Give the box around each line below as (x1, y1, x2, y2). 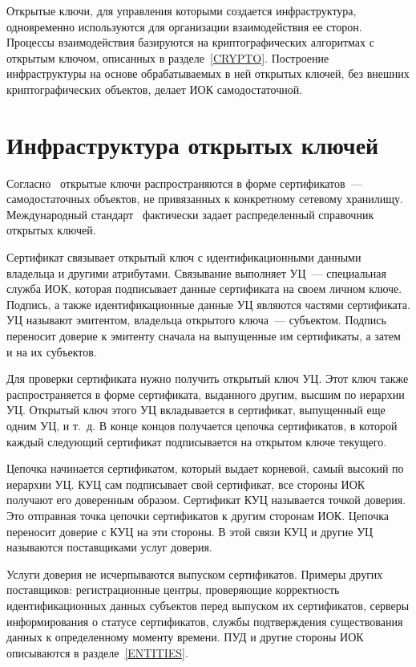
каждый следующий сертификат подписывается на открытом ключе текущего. (6, 433, 387, 449)
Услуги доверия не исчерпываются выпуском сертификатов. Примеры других (6, 565, 383, 582)
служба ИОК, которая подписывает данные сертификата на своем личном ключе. (6, 280, 402, 297)
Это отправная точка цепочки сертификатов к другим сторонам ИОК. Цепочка (6, 506, 389, 523)
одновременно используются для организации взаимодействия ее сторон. (6, 18, 362, 35)
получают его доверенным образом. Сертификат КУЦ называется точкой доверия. (6, 491, 406, 508)
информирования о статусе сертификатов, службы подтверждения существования (6, 612, 403, 629)
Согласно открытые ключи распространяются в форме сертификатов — (6, 174, 362, 191)
